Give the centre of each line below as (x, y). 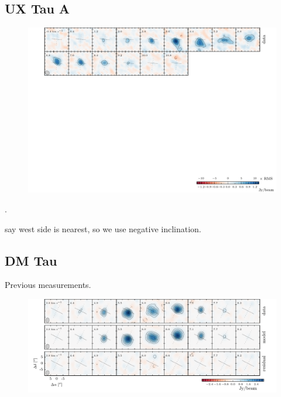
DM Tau (31, 260)
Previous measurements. (48, 285)
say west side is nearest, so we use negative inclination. (103, 228)
